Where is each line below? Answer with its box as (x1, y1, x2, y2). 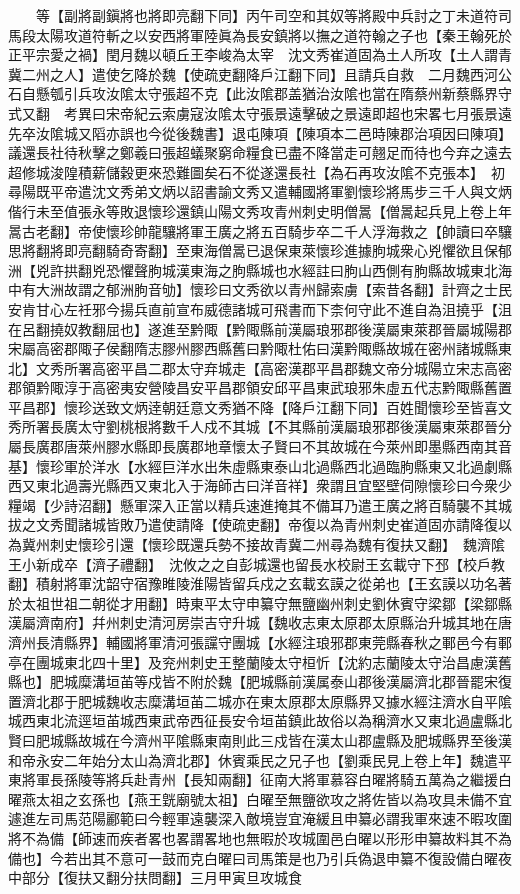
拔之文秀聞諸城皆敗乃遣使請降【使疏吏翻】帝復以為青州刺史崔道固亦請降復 (8, 514, 498, 535)
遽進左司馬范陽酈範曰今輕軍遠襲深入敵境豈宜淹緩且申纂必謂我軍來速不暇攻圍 (8, 808, 512, 829)
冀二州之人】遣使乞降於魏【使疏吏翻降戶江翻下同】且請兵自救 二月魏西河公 (8, 63, 512, 84)
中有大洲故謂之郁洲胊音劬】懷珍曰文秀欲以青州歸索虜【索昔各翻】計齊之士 (8, 279, 498, 300)
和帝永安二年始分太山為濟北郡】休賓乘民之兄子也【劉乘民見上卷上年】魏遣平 (8, 749, 512, 770)
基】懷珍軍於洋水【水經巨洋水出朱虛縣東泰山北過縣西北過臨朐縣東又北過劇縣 (8, 455, 512, 476)
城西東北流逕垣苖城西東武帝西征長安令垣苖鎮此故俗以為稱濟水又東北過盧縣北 (8, 710, 512, 731)
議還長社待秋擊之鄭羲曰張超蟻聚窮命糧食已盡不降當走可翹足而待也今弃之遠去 (8, 142, 512, 163)
